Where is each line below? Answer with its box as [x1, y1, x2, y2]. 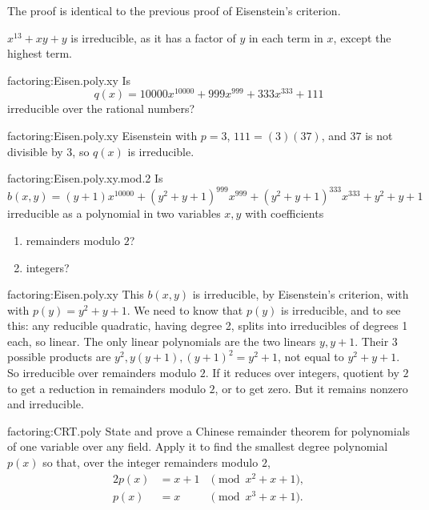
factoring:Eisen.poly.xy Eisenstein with [7, 127, 198, 144]
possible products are [7, 348, 111, 365]
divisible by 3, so [7, 143, 90, 159]
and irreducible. [7, 396, 84, 412]
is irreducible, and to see [281, 301, 401, 318]
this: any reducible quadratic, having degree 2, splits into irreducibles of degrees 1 [7, 317, 408, 334]
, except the [333, 29, 391, 46]
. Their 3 [355, 332, 398, 349]
